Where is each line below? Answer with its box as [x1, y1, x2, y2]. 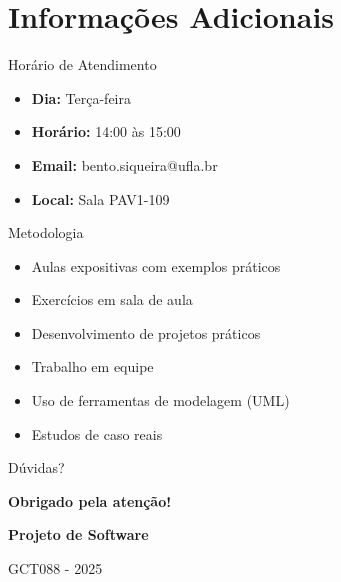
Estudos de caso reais [31, 423, 163, 444]
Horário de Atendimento [8, 54, 157, 75]
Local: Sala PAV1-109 [31, 188, 170, 209]
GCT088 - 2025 [8, 558, 103, 579]
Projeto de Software [8, 524, 149, 545]
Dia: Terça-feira [31, 87, 131, 108]
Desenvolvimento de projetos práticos [31, 322, 261, 343]
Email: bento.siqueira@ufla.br [31, 154, 218, 175]
